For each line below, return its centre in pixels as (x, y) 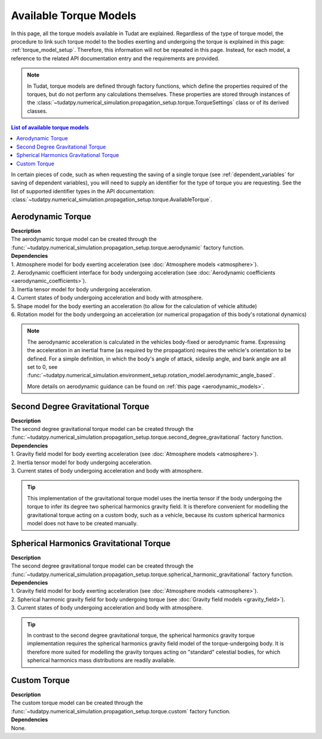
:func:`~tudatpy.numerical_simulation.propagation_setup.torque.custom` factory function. (121, 711)
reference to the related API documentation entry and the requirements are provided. (115, 58)
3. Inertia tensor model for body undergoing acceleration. (81, 289)
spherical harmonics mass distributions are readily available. (101, 660)
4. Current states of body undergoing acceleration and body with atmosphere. (107, 298)
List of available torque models (50, 128)
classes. (37, 111)
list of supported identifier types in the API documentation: (83, 191)
